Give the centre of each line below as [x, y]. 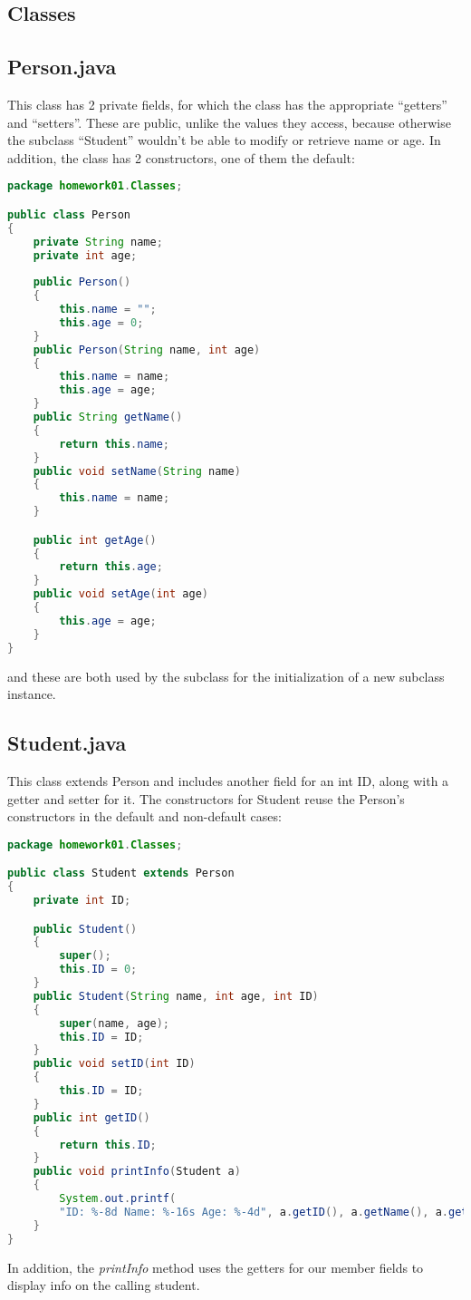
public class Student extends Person [121, 873]
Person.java [62, 67]
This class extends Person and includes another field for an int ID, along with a [228, 780]
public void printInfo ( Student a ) [137, 1172]
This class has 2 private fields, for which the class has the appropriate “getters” [227, 104]
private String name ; [98, 242]
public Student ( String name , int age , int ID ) [176, 996]
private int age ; [85, 255]
